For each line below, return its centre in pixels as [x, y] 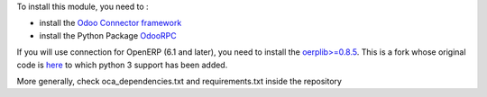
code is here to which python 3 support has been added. [122, 65]
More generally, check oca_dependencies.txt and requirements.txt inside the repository [179, 81]
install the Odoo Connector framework [110, 23]
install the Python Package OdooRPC [108, 35]
